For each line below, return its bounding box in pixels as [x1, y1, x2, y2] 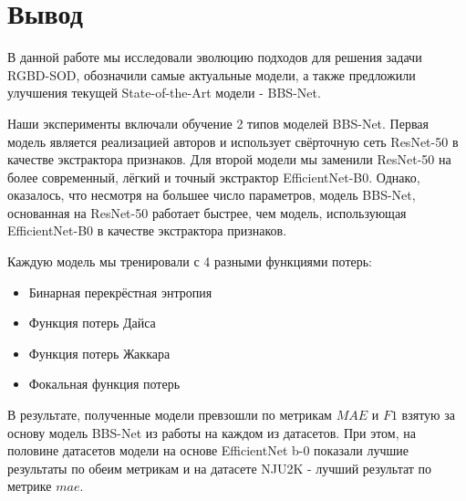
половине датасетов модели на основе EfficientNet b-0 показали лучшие [7, 441, 409, 460]
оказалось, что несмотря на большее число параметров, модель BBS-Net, [7, 185, 416, 204]
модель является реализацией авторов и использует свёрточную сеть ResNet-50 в [7, 131, 459, 151]
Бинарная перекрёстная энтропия [28, 282, 212, 301]
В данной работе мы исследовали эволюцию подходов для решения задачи [7, 47, 422, 67]
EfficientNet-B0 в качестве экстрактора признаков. [7, 221, 287, 240]
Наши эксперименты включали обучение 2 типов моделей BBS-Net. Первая [7, 113, 430, 132]
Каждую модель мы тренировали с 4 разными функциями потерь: [7, 252, 372, 271]
